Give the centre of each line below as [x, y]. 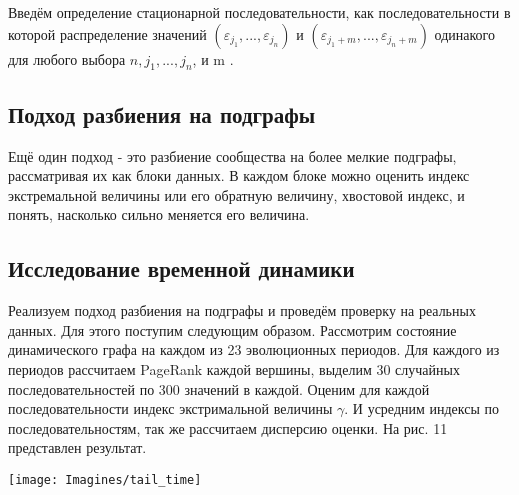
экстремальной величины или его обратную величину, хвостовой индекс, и [236, 194]
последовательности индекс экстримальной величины [170, 408]
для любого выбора [67, 58]
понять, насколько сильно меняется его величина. [159, 214]
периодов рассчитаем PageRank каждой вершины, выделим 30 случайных [234, 368]
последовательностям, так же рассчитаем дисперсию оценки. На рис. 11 [228, 427]
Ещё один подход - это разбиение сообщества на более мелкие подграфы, [232, 155]
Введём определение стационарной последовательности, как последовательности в [259, 12]
